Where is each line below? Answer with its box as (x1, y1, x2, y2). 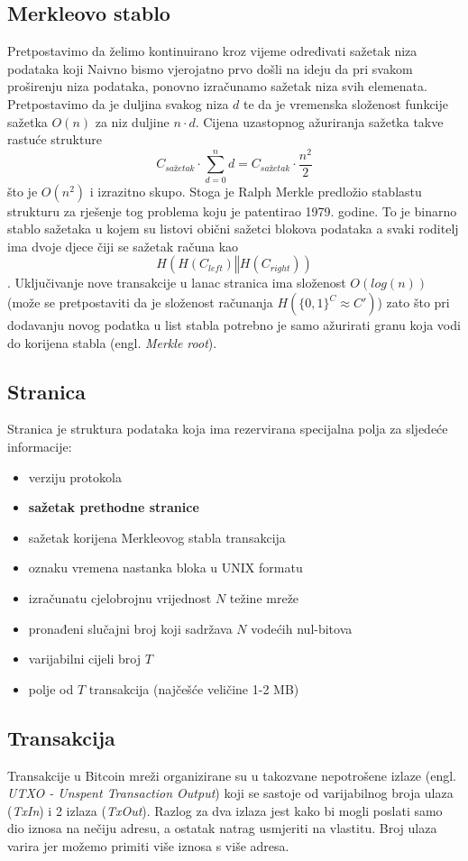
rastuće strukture (7, 130, 102, 149)
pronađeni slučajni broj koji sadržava (28, 618, 233, 637)
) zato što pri (377, 293, 450, 312)
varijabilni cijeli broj (28, 649, 141, 668)
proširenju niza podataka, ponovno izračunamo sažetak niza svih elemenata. (7, 77, 427, 96)
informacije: (7, 437, 72, 455)
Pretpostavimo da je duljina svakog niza (7, 94, 229, 113)
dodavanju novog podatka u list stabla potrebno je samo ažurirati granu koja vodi (7, 316, 461, 334)
